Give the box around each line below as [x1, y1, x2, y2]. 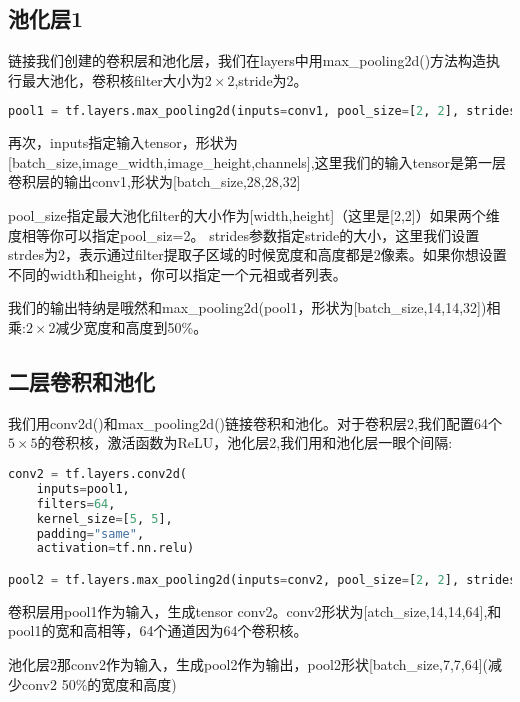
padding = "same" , [36, 526, 145, 541]
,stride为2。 [234, 69, 308, 90]
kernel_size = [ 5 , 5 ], [36, 511, 173, 526]
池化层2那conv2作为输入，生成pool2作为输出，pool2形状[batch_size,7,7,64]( [8, 653, 489, 674]
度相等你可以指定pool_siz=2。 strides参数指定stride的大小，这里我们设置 [8, 224, 480, 245]
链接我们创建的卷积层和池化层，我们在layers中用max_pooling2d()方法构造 [8, 50, 487, 71]
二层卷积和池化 [8, 366, 155, 396]
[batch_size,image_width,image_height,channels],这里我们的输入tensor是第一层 [8, 151, 507, 172]
